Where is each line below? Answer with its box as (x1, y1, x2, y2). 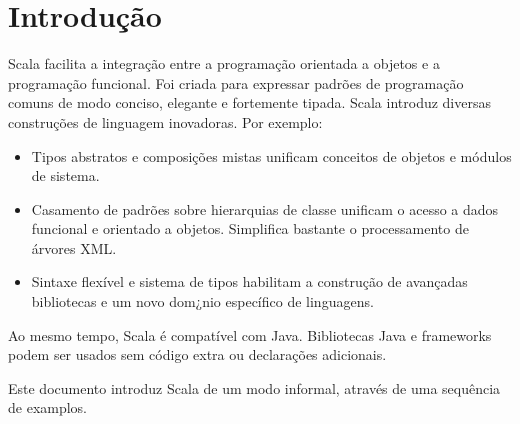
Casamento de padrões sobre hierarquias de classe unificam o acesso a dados (31, 198, 499, 219)
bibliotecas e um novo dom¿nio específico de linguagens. (31, 291, 374, 312)
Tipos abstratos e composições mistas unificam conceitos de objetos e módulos (31, 145, 512, 166)
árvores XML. (31, 237, 117, 258)
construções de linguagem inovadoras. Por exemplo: (8, 111, 323, 132)
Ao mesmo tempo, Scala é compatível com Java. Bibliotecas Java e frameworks (8, 324, 492, 345)
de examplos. (8, 397, 88, 418)
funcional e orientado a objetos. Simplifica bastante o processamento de (31, 218, 469, 239)
